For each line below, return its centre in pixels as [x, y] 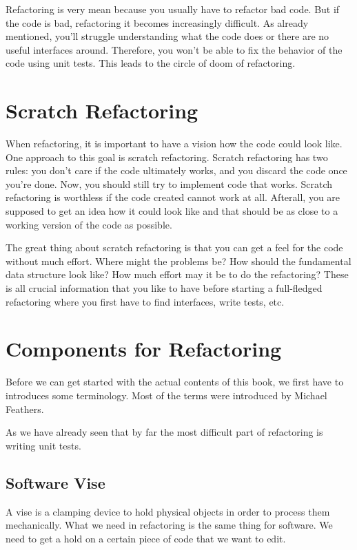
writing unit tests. [43, 445]
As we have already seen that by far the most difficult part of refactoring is [164, 432]
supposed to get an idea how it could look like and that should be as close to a [172, 211]
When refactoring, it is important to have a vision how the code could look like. [174, 144]
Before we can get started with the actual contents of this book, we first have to [175, 382]
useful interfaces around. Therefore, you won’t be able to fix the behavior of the [174, 49]
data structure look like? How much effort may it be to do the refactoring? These [177, 274]
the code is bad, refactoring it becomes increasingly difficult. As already [157, 22]
